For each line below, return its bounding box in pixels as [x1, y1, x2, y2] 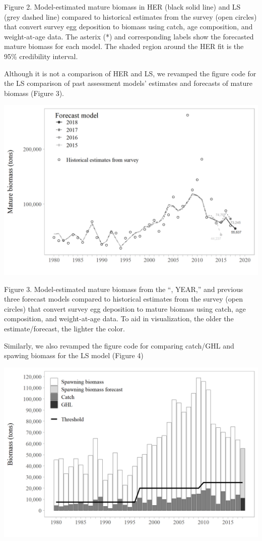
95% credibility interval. [4, 51, 78, 61]
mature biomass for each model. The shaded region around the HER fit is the [4, 41, 244, 52]
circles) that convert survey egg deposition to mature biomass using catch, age [4, 303, 246, 314]
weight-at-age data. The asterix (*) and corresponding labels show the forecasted [4, 31, 254, 41]
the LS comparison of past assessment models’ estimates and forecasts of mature [4, 78, 253, 88]
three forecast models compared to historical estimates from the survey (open [4, 293, 243, 304]
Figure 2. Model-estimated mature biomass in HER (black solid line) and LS [4, 2, 241, 12]
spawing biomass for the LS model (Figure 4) [4, 350, 144, 361]
